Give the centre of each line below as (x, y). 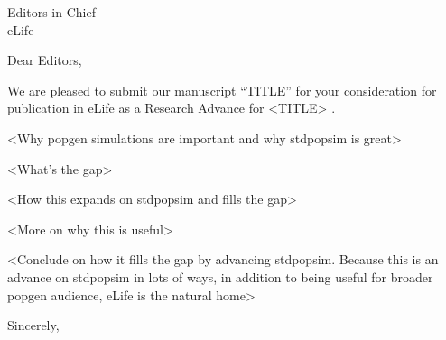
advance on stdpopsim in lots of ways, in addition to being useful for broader (220, 276)
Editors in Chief (51, 12)
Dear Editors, (45, 60)
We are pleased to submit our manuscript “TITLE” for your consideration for (222, 90)
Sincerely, (33, 325)
